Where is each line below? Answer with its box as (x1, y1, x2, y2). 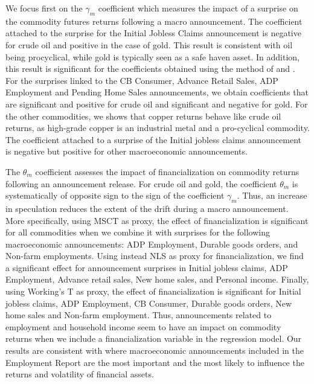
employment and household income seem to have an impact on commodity (5, 320, 281, 333)
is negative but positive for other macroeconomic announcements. (5, 145, 248, 158)
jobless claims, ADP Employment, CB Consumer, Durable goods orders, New (5, 296, 292, 309)
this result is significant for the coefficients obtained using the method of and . (5, 62, 295, 75)
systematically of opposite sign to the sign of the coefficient (5, 189, 225, 202)
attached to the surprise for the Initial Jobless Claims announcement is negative (5, 27, 301, 39)
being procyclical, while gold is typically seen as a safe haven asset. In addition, (5, 50, 300, 63)
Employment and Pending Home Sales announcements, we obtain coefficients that (5, 86, 309, 98)
